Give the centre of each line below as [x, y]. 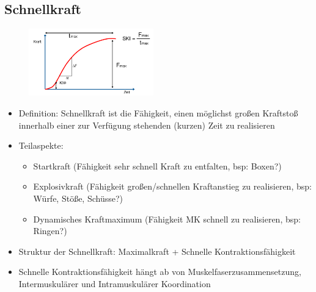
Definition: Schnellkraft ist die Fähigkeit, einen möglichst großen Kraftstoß [158, 113]
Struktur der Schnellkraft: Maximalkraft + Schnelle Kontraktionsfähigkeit [157, 251]
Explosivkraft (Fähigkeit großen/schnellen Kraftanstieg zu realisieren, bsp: [172, 186]
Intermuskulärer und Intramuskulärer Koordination [115, 283]
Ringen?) [50, 231]
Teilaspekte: [41, 145]
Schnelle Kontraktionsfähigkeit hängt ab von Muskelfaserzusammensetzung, [160, 272]
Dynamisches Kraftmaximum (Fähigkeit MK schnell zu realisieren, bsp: [167, 219]
